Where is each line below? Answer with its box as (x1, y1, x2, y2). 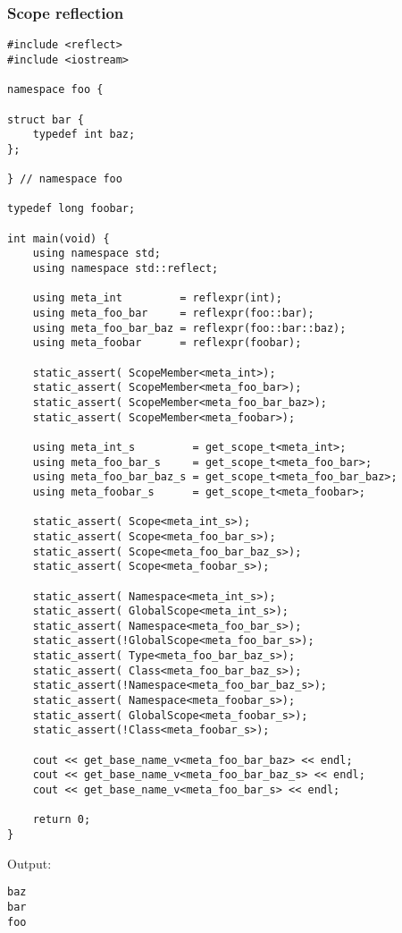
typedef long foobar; (7, 202, 136, 216)
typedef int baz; (32, 128, 136, 141)
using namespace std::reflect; (32, 262, 219, 276)
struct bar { (7, 113, 84, 126)
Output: (7, 853, 52, 872)
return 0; (32, 813, 91, 827)
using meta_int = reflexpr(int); (32, 292, 282, 305)
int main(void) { (7, 232, 110, 245)
